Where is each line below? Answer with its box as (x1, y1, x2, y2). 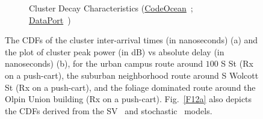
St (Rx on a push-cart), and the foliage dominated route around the (5, 81, 256, 93)
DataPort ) (29, 13, 71, 26)
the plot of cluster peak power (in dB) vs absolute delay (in (5, 45, 224, 58)
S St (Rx (221, 57, 253, 70)
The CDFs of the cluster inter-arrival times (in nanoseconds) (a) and (5, 34, 258, 46)
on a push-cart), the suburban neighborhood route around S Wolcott (5, 69, 259, 81)
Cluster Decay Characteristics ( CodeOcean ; (29, 2, 193, 14)
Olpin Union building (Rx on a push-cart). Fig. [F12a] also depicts (5, 93, 252, 105)
